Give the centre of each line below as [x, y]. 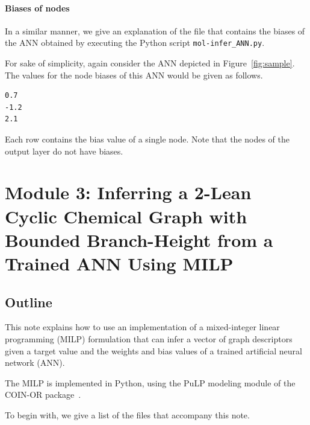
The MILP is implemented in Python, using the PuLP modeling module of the [150, 382]
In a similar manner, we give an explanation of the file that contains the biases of [155, 30]
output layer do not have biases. [64, 151]
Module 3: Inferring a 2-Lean [128, 192]
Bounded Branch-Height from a [139, 239]
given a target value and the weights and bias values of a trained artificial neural [153, 350]
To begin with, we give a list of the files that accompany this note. [127, 414]
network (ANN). [35, 363]
